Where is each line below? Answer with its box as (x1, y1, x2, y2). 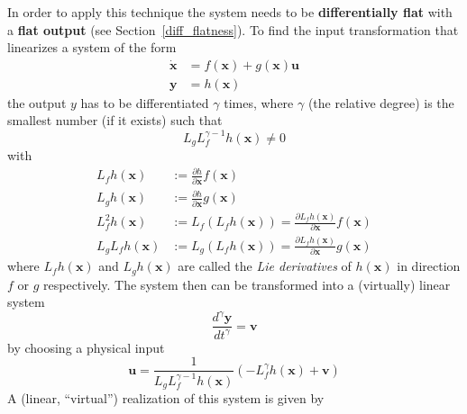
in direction (397, 256, 461, 275)
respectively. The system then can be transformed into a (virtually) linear (43, 274, 451, 293)
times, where (224, 93, 294, 112)
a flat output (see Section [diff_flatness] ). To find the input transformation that (7, 20, 459, 39)
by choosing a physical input (7, 337, 165, 356)
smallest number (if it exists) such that (7, 111, 223, 130)
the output (7, 93, 67, 112)
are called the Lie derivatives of (178, 256, 352, 275)
